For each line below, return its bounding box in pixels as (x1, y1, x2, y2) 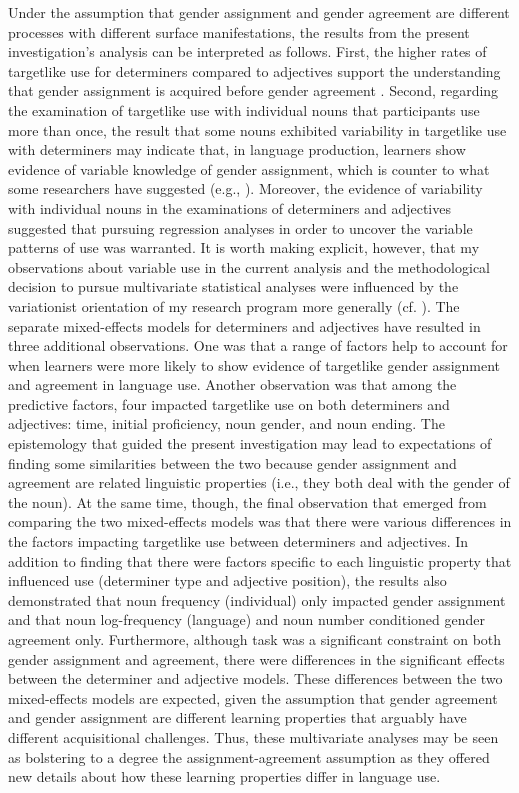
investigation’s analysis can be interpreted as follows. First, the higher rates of (8, 41, 487, 62)
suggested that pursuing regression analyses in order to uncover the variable (8, 217, 473, 238)
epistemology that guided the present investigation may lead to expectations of (8, 433, 492, 454)
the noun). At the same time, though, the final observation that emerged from (8, 491, 487, 512)
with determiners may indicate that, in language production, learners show (8, 139, 466, 160)
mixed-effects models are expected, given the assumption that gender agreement (8, 687, 498, 708)
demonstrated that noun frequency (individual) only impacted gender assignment (8, 589, 506, 610)
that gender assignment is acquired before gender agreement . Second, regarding (8, 80, 499, 101)
